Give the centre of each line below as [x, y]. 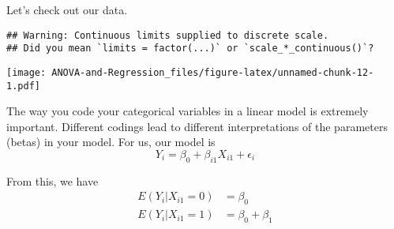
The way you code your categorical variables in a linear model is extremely [188, 111]
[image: [26, 72]
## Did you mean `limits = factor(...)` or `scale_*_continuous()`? [190, 49]
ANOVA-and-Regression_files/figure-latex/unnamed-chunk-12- [213, 72]
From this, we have [53, 180]
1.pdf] [23, 86]
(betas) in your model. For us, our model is [111, 142]
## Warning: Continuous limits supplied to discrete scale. [168, 35]
